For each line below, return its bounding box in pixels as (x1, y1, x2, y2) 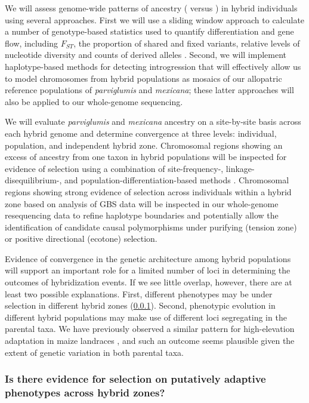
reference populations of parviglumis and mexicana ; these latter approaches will (5, 84, 294, 96)
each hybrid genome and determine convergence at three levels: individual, (5, 127, 277, 139)
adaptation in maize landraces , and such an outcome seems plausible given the (5, 334, 295, 347)
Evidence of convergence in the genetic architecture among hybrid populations (5, 252, 291, 264)
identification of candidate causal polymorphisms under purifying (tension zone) (5, 220, 297, 233)
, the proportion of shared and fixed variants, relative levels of (73, 36, 300, 49)
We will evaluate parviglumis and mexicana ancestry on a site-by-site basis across (5, 115, 301, 128)
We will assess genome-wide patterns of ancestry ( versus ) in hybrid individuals (5, 2, 298, 14)
